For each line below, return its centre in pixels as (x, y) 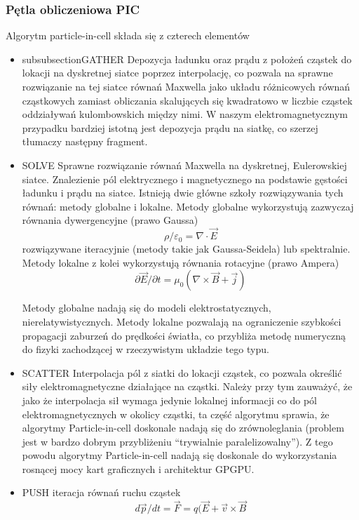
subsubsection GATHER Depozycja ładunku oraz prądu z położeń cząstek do (187, 59)
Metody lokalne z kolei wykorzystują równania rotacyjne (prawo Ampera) (181, 262)
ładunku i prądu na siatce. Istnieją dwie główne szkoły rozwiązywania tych (183, 193)
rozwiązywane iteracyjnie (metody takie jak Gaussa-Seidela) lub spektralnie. (186, 249)
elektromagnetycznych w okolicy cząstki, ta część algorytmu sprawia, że (176, 414)
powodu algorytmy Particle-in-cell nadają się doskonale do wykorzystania (179, 455)
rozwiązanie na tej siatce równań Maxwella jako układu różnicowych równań (186, 86)
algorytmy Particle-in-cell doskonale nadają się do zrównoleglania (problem (183, 428)
